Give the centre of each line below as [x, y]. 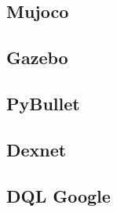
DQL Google [58, 195]
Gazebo [37, 57]
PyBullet [43, 103]
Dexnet [37, 149]
